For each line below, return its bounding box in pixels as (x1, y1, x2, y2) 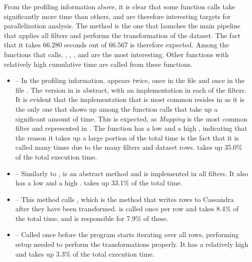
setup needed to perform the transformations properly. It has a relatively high (15, 239, 249, 249)
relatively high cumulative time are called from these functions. (4, 59, 193, 69)
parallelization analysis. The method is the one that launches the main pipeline (4, 20, 240, 31)
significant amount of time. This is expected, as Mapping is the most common (15, 113, 248, 123)
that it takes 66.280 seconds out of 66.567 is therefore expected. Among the (4, 40, 229, 50)
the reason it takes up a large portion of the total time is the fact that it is (15, 132, 239, 142)
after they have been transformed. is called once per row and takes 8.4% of (15, 203, 239, 214)
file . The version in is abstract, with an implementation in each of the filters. (15, 84, 247, 95)
